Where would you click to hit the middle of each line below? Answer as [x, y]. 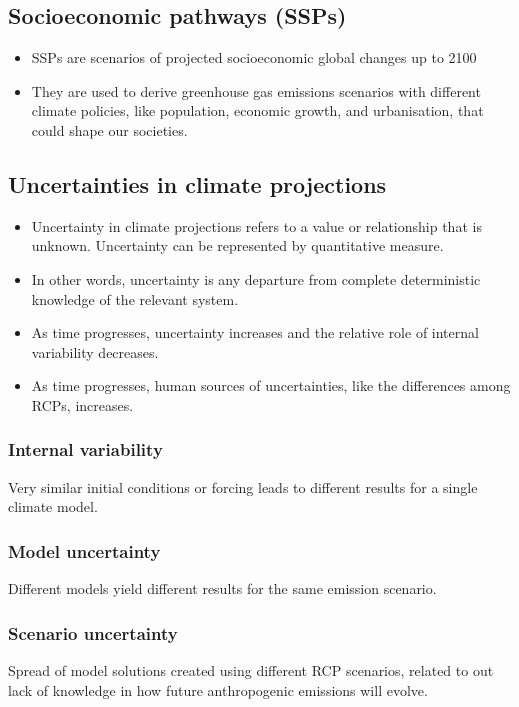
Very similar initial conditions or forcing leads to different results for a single [243, 486]
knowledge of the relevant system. [135, 298]
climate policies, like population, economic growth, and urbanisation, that [257, 110]
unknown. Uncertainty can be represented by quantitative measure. [237, 245]
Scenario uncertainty [93, 632]
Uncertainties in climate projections [197, 183]
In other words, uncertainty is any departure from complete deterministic [256, 278]
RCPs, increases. [82, 404]
